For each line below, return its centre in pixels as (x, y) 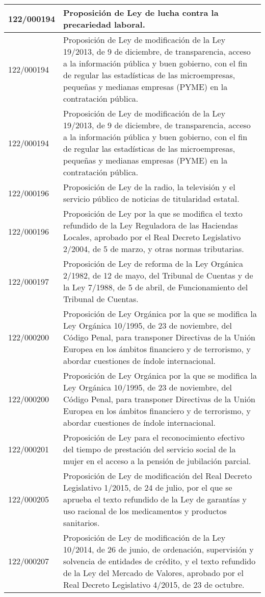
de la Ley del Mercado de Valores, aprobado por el (153, 573)
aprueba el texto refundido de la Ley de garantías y (155, 499)
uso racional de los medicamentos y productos (145, 511)
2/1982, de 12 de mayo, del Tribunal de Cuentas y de (158, 275)
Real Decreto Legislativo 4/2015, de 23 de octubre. (154, 584)
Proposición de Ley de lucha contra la (141, 13)
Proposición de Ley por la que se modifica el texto (153, 213)
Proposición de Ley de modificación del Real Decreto (157, 476)
